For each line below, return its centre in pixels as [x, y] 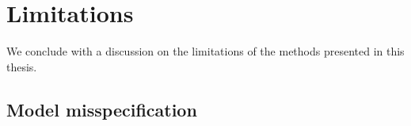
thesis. [22, 66]
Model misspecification [102, 109]
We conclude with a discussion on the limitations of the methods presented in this [205, 51]
